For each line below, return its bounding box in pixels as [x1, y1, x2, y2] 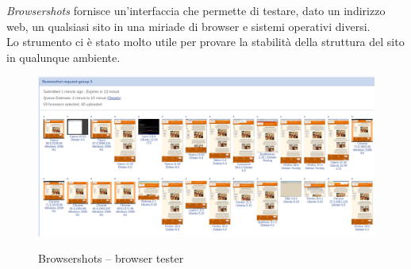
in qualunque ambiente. [6, 48, 121, 65]
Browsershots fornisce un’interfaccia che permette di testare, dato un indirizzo [6, 2, 386, 18]
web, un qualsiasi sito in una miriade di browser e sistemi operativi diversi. [6, 17, 371, 34]
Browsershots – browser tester [38, 250, 184, 267]
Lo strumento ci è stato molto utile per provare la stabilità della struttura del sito [6, 33, 405, 50]
